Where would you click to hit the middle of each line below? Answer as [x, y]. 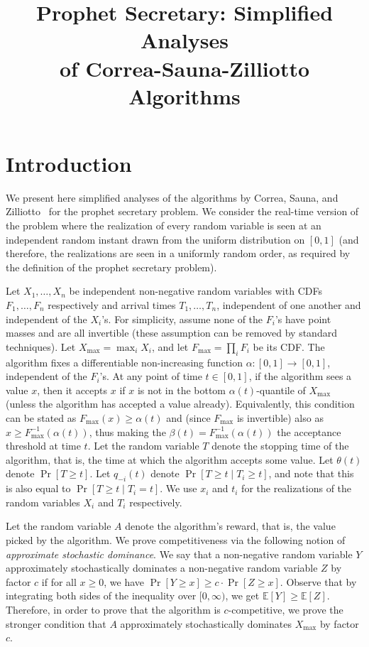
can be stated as [41, 417]
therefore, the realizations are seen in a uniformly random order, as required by [178, 253]
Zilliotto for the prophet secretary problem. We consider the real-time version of [182, 211]
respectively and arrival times [112, 305]
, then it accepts [72, 390]
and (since [188, 417]
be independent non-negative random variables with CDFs [195, 291]
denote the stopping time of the [280, 446]
